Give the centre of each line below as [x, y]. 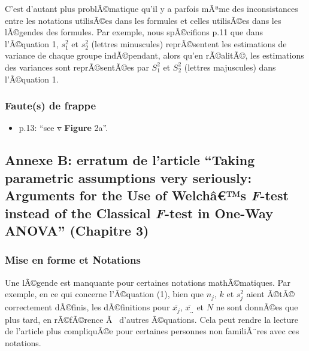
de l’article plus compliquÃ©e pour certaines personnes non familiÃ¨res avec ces [152, 331]
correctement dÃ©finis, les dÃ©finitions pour [87, 307]
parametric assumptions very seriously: [128, 177]
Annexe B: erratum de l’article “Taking [130, 160]
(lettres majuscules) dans [230, 67]
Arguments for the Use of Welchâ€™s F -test [147, 195]
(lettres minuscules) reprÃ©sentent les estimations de [189, 43]
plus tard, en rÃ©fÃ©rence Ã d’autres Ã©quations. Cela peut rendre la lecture [152, 319]
